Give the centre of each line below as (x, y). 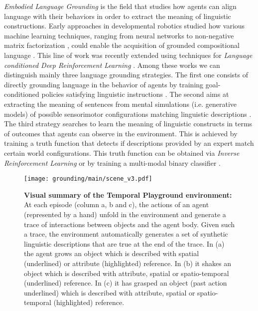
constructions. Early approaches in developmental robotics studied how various (125, 26)
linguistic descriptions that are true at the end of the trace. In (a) (124, 243)
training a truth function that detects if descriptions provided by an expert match (129, 143)
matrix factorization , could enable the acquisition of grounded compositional (122, 45)
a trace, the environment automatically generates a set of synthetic (126, 234)
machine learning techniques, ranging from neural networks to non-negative (119, 35)
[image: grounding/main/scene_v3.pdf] (88, 179)
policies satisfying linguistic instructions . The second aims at (135, 94)
